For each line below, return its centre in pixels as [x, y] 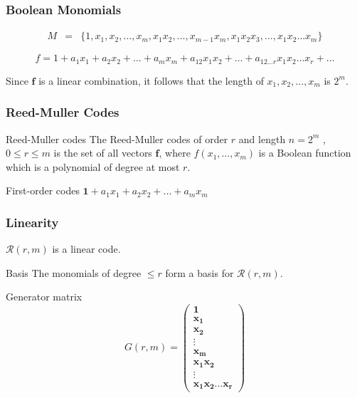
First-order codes [43, 190]
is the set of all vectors [103, 153]
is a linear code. [86, 249]
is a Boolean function [305, 153]
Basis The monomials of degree [74, 272]
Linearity [32, 222]
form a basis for [199, 272]
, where [175, 153]
